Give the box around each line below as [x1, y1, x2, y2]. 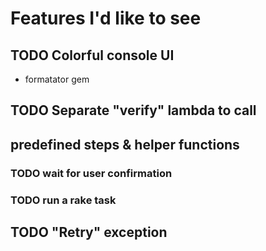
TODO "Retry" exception [10, 224, 168, 241]
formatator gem [24, 73, 90, 85]
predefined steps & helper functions [10, 136, 240, 153]
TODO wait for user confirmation [10, 166, 173, 180]
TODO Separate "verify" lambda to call [10, 102, 257, 119]
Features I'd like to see [10, 7, 202, 30]
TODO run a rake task [10, 193, 117, 207]
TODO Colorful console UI [10, 47, 175, 64]
